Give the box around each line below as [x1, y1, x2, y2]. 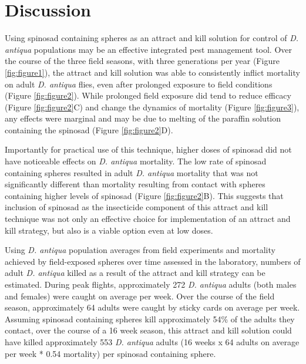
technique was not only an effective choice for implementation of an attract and [5, 213, 291, 225]
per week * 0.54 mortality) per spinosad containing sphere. [5, 347, 216, 359]
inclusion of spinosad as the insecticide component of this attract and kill [5, 201, 268, 213]
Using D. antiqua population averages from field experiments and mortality [5, 244, 275, 256]
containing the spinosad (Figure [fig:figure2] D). [5, 123, 173, 136]
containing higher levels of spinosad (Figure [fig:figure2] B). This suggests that [5, 189, 284, 201]
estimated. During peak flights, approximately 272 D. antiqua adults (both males [5, 278, 297, 290]
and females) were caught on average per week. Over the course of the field [5, 289, 275, 302]
